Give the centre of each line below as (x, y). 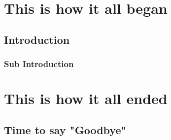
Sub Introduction (39, 64)
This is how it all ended (86, 98)
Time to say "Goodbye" (65, 129)
